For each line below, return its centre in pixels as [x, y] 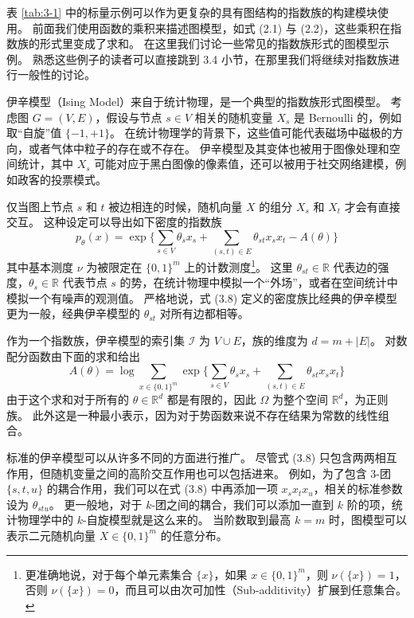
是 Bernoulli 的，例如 [348, 117]
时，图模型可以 [367, 520]
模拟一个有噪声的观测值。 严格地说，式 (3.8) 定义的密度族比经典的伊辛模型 [202, 297]
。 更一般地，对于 [96, 504]
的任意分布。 [194, 535]
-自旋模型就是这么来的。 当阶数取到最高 [187, 520]
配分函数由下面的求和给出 [73, 356]
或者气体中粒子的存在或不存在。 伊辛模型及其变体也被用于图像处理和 [209, 148]
